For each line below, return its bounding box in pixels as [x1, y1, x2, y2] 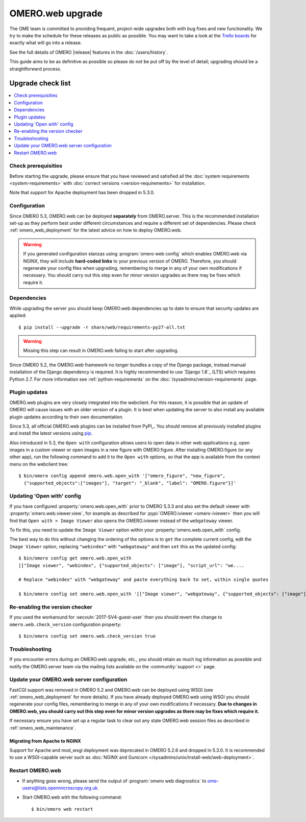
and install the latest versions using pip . [9, 430, 93, 436]
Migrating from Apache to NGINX [9, 738, 81, 744]
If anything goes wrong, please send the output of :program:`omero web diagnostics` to [22, 778, 207, 784]
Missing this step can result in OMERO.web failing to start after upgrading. [23, 347, 178, 354]
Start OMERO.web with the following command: [22, 794, 122, 801]
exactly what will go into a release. [9, 40, 82, 46]
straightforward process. [9, 65, 61, 72]
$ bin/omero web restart [31, 806, 93, 812]
